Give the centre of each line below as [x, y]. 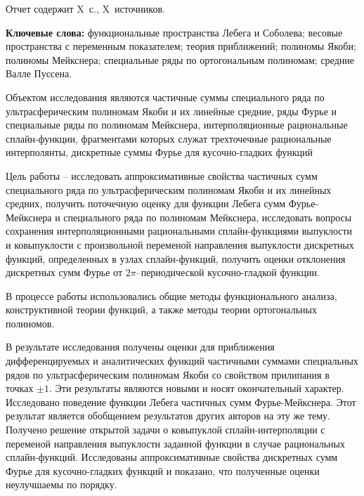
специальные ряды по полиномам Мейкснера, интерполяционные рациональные [177, 125]
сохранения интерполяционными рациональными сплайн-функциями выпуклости [179, 231]
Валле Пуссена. [39, 73]
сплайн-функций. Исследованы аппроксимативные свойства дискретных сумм [172, 457]
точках [20, 388]
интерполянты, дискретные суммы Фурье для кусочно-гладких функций [159, 152]
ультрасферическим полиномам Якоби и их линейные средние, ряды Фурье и [171, 111]
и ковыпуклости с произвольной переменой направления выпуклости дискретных [180, 244]
